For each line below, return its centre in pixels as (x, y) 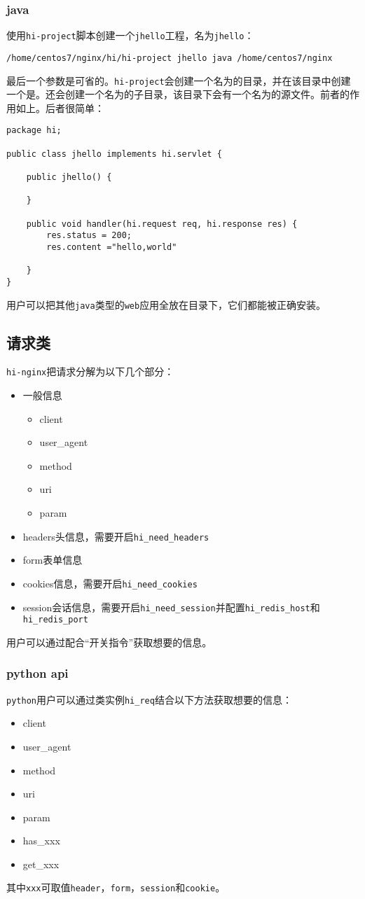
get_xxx (41, 864)
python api (37, 673)
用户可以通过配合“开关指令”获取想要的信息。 (109, 642)
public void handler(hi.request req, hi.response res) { (162, 224)
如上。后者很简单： (60, 107)
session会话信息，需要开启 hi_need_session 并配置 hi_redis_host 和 (171, 607)
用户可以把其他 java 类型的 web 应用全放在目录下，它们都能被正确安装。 (166, 304)
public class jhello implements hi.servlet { (114, 154)
